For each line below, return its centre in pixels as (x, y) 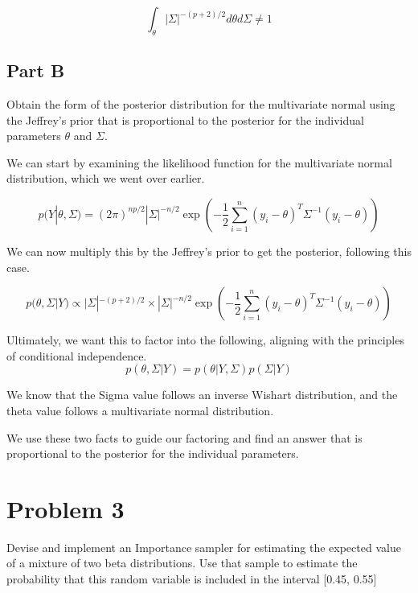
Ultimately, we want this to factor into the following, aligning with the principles (205, 340)
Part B (36, 70)
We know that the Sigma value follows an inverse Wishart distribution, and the (202, 395)
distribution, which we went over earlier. (106, 178)
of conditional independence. (77, 355)
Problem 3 (66, 508)
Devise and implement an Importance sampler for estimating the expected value (204, 547)
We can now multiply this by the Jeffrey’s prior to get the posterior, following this (209, 251)
